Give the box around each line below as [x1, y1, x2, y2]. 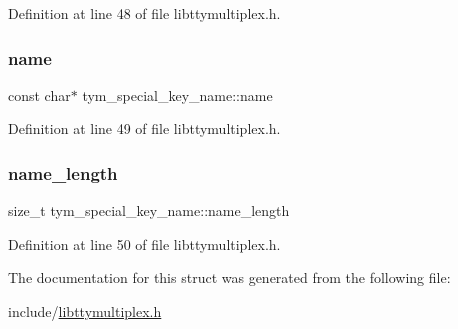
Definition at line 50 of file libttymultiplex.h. [8, 233, 281, 254]
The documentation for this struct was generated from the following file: [8, 267, 451, 288]
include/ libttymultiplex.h [8, 301, 162, 321]
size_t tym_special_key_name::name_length [8, 200, 290, 221]
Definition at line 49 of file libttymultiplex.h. [8, 118, 281, 139]
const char [8, 84, 71, 105]
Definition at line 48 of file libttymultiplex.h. [8, 3, 281, 23]
